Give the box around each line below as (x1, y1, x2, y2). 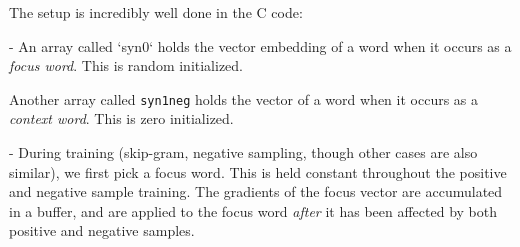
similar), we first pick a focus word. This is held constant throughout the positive (9, 161, 507, 182)
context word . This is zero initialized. (9, 108, 234, 129)
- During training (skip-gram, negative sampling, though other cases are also (9, 142, 478, 163)
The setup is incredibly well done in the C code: (9, 2, 303, 22)
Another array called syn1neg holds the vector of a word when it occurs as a (9, 88, 479, 109)
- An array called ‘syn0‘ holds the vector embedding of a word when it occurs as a (9, 35, 512, 56)
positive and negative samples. (9, 220, 195, 241)
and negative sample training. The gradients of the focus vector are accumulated (9, 181, 503, 202)
